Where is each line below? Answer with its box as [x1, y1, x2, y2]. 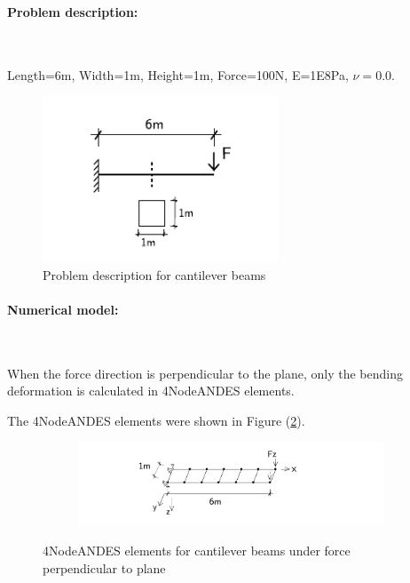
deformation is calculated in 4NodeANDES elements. [7, 381, 295, 400]
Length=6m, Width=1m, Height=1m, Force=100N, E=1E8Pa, [7, 66, 349, 84]
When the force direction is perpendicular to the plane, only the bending [7, 363, 403, 382]
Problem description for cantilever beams [43, 265, 266, 284]
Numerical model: [7, 300, 119, 319]
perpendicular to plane [43, 558, 166, 577]
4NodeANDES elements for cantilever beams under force [43, 541, 351, 560]
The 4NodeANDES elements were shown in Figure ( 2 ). [7, 411, 305, 430]
